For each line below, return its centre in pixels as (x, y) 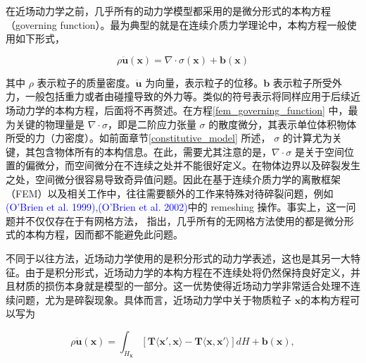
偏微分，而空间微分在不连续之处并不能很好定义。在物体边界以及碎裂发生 (193, 165)
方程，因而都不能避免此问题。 (114, 234)
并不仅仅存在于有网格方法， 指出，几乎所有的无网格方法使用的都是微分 (179, 220)
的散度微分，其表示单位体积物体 (283, 124)
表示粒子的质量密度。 (86, 82)
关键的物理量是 (50, 124)
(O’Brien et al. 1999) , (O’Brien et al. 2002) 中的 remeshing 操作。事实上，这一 (176, 207)
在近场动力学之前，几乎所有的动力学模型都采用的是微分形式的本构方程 (168, 11)
